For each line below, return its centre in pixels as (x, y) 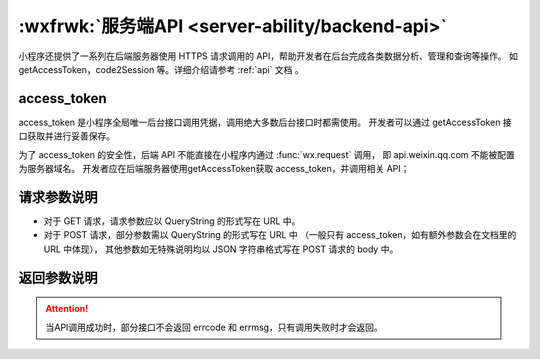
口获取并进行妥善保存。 (66, 136)
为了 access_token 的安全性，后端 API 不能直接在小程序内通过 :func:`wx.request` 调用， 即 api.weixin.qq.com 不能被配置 (266, 154)
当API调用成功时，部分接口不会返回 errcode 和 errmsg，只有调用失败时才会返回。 (214, 327)
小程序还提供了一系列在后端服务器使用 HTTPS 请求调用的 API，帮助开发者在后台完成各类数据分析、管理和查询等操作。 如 (268, 56)
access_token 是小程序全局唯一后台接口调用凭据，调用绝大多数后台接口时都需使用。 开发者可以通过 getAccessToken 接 (265, 122)
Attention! (67, 309)
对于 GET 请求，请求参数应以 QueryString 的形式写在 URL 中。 (172, 221)
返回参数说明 (58, 277)
